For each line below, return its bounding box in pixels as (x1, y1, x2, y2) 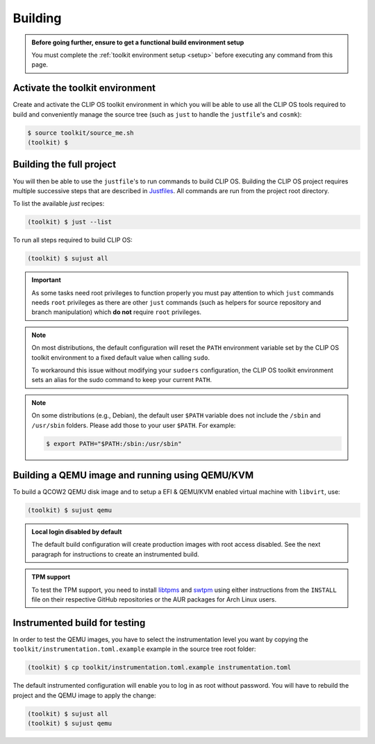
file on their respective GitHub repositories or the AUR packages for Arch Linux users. (31, 595, 277, 604)
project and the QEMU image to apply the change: (12, 691, 156, 700)
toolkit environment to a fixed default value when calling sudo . (31, 353, 210, 361)
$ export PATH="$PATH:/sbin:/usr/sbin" (46, 440, 182, 447)
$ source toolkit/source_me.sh (27, 129, 135, 137)
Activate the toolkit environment (12, 82, 156, 94)
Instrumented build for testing (12, 617, 146, 629)
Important (31, 276, 62, 284)
